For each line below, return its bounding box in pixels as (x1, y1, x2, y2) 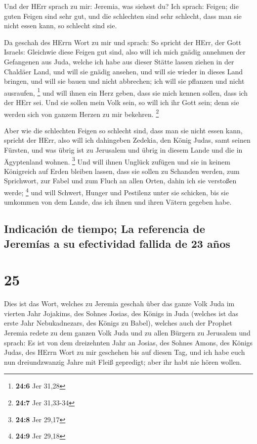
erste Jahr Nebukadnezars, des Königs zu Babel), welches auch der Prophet (4, 318, 232, 328)
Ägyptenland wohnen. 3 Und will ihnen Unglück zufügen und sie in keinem (4, 155, 230, 166)
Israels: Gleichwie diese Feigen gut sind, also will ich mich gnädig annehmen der (4, 47, 246, 57)
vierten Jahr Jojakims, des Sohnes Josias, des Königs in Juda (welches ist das (4, 308, 239, 318)
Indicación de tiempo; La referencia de (4, 221, 205, 236)
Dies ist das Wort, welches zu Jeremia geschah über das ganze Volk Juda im (4, 298, 235, 309)
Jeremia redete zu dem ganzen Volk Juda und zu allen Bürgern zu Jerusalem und (4, 327, 251, 337)
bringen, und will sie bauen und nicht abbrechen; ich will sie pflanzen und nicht (4, 76, 245, 86)
